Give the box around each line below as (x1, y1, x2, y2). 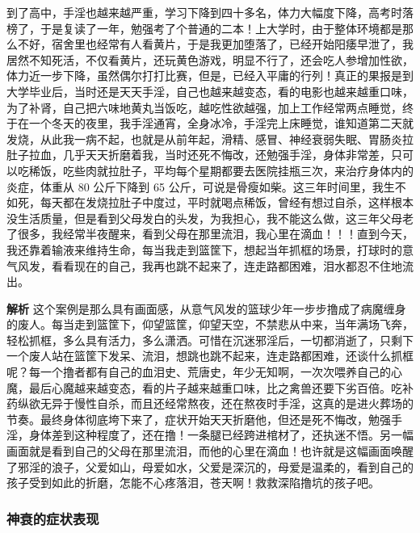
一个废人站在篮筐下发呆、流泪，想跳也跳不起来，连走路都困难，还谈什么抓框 (6, 347, 414, 364)
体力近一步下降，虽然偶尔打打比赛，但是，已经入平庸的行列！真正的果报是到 (6, 67, 414, 84)
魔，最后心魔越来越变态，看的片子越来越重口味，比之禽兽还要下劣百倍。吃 (6, 379, 402, 396)
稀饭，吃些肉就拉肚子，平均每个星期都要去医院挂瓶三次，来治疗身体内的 (28, 162, 414, 178)
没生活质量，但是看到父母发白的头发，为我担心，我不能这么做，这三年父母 (6, 209, 402, 226)
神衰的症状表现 (6, 508, 99, 528)
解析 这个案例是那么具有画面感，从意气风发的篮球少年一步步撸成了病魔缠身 (6, 300, 406, 317)
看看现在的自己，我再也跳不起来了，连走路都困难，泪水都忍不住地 (51, 257, 402, 274)
